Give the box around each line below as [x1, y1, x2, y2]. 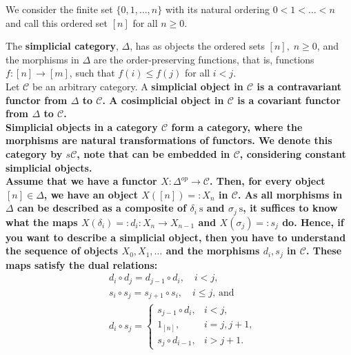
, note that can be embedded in [77, 146, 230, 161]
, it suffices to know [243, 201, 338, 215]
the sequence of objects [6, 243, 119, 258]
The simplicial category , [6, 39, 119, 53]
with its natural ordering [165, 2, 270, 16]
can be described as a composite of [17, 201, 187, 215]
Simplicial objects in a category [6, 119, 158, 134]
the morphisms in [6, 52, 79, 66]
